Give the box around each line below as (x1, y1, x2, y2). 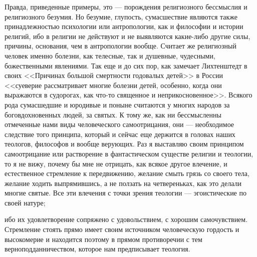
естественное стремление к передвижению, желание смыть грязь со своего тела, (5, 168, 249, 178)
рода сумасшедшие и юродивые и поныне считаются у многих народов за (5, 99, 230, 109)
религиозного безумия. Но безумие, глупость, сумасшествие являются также (5, 11, 237, 21)
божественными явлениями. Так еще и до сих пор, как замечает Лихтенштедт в (5, 60, 247, 70)
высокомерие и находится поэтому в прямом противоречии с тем (5, 233, 202, 244)
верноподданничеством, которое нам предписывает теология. (5, 243, 190, 254)
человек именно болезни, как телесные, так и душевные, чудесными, (5, 50, 215, 60)
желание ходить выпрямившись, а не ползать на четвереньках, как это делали (5, 177, 241, 188)
